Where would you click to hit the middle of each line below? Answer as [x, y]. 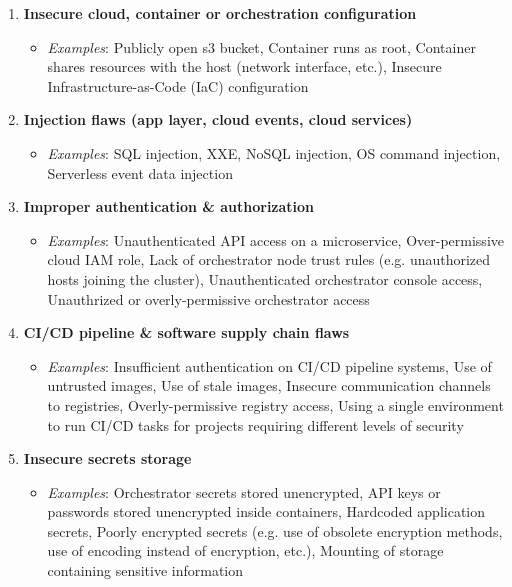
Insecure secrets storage [107, 458]
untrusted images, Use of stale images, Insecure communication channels [269, 385]
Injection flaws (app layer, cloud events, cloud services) [218, 119]
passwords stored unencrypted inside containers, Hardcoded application [266, 511]
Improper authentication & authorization [169, 206]
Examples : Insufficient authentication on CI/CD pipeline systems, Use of [269, 365]
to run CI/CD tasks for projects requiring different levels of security [255, 424]
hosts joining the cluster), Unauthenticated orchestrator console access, [265, 278]
